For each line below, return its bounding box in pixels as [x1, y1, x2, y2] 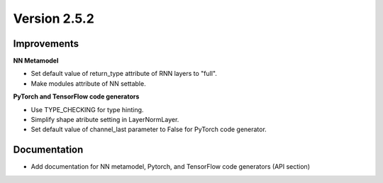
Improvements [13, 38, 79, 50]
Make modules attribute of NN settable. [30, 79, 146, 88]
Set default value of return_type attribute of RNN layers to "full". [30, 70, 218, 78]
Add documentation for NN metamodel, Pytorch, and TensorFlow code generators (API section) [30, 162, 310, 171]
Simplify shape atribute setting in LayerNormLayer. [30, 116, 179, 124]
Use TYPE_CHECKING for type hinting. [30, 105, 144, 113]
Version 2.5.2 [13, 11, 95, 26]
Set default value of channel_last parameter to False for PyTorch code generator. [30, 125, 267, 134]
